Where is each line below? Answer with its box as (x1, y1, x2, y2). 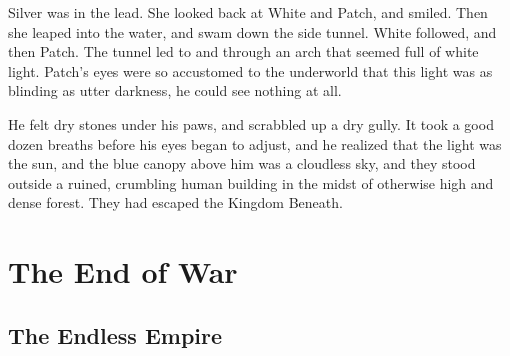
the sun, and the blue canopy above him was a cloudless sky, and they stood (8, 153, 476, 174)
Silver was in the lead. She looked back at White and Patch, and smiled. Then (8, 2, 488, 22)
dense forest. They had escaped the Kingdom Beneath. (8, 192, 343, 213)
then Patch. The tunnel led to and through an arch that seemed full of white (8, 41, 479, 62)
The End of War (8, 251, 238, 292)
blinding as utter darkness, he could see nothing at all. (8, 80, 342, 101)
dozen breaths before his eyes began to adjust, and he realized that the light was (8, 133, 502, 154)
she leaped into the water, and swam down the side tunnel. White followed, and (8, 21, 497, 42)
